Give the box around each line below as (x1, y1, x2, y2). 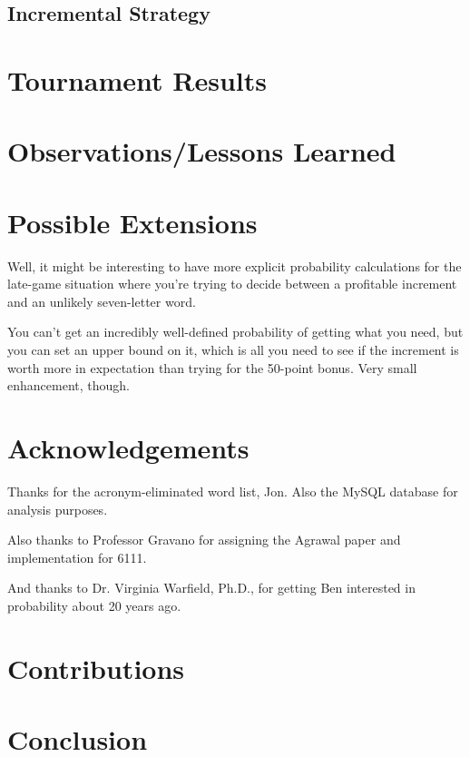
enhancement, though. (7, 376, 130, 395)
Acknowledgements (7, 429, 250, 466)
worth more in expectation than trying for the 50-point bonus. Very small (7, 358, 417, 377)
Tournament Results (7, 61, 268, 98)
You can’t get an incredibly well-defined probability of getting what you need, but (7, 322, 464, 341)
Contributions (7, 649, 185, 686)
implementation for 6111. (7, 547, 147, 566)
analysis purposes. (7, 499, 108, 518)
